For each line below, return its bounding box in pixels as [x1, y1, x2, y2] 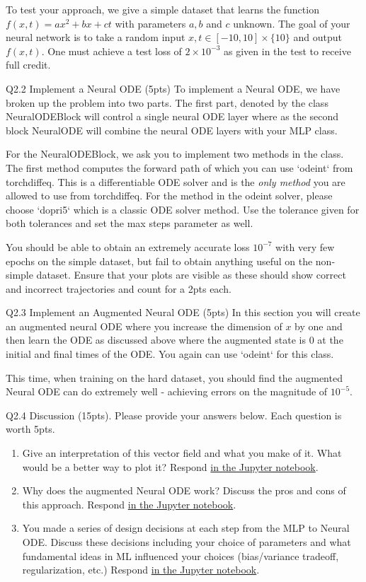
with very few [275, 239, 335, 254]
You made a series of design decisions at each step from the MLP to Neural [22, 520, 350, 535]
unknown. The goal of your [233, 16, 350, 30]
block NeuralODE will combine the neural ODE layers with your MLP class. [6, 122, 338, 137]
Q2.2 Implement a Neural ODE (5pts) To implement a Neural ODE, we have [6, 81, 341, 95]
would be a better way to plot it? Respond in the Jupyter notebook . [22, 459, 319, 474]
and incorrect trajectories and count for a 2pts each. [6, 281, 231, 296]
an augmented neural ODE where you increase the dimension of [6, 318, 282, 333]
